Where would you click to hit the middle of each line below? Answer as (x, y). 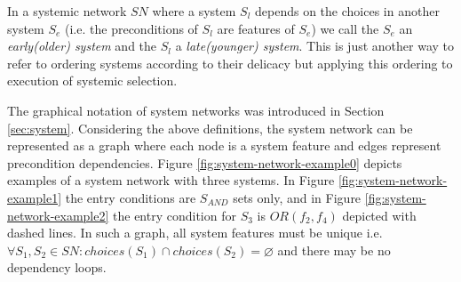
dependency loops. (57, 267)
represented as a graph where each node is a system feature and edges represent (224, 145)
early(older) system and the (82, 46)
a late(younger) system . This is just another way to (315, 46)
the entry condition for (175, 215)
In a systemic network (67, 11)
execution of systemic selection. (92, 81)
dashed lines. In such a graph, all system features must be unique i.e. (195, 233)
